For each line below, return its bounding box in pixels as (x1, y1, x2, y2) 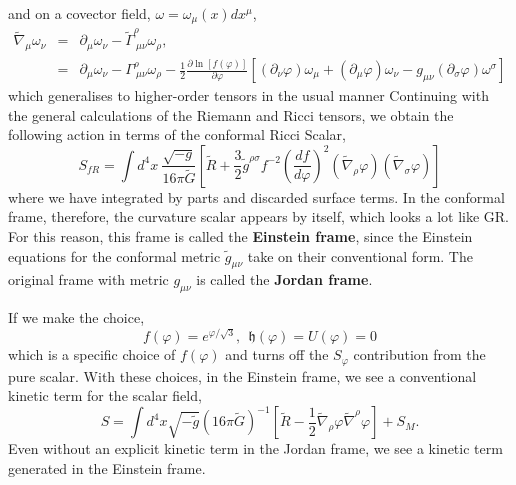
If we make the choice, (8, 307, 145, 328)
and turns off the (225, 344, 329, 365)
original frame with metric (8, 269, 169, 290)
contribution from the (353, 344, 486, 365)
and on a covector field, (8, 3, 151, 23)
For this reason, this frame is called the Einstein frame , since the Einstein (8, 226, 473, 246)
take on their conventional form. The (247, 245, 473, 266)
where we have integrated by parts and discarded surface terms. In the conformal (8, 186, 505, 207)
